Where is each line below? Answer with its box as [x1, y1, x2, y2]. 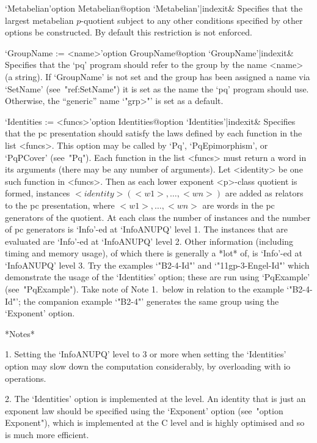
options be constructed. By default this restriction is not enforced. [5, 26, 252, 39]
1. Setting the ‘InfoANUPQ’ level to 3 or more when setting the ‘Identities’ [5, 348, 286, 360]
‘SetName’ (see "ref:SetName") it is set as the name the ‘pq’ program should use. [5, 82, 309, 95]
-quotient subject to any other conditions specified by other [81, 13, 303, 26]
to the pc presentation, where [5, 198, 115, 211]
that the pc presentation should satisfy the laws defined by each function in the [5, 127, 302, 140]
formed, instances [5, 187, 70, 199]
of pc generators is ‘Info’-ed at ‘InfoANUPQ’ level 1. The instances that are [5, 223, 288, 236]
